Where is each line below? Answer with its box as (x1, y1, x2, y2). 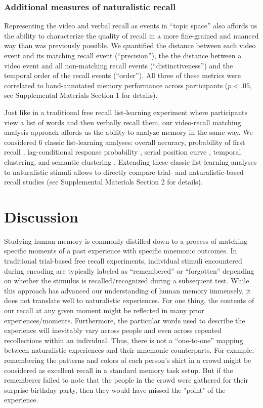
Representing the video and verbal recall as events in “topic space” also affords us (4, 20, 257, 31)
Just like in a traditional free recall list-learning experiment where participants (4, 106, 247, 117)
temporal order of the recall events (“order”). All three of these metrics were (4, 70, 241, 81)
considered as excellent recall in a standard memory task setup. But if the (4, 364, 233, 375)
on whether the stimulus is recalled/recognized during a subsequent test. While (4, 275, 249, 286)
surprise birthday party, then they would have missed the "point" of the (4, 384, 226, 395)
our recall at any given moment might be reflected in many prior (4, 305, 204, 315)
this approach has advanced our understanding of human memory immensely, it (4, 285, 251, 295)
